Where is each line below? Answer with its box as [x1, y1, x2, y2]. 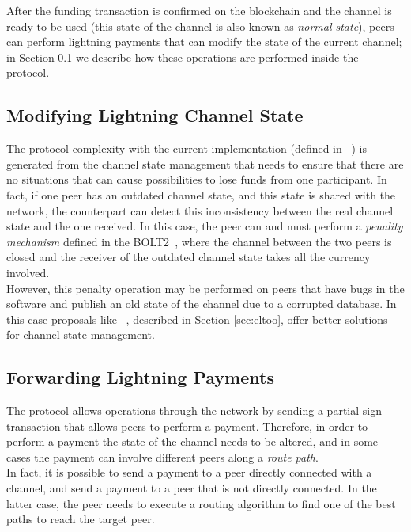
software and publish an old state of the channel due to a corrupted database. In [6, 295, 397, 312]
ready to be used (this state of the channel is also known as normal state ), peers [6, 17, 394, 34]
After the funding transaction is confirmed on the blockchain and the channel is [6, 2, 392, 18]
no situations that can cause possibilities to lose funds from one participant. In [6, 171, 387, 188]
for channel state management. [6, 326, 155, 343]
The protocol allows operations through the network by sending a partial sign [6, 402, 382, 419]
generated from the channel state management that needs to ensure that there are [6, 155, 404, 172]
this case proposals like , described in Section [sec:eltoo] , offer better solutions [6, 310, 388, 327]
